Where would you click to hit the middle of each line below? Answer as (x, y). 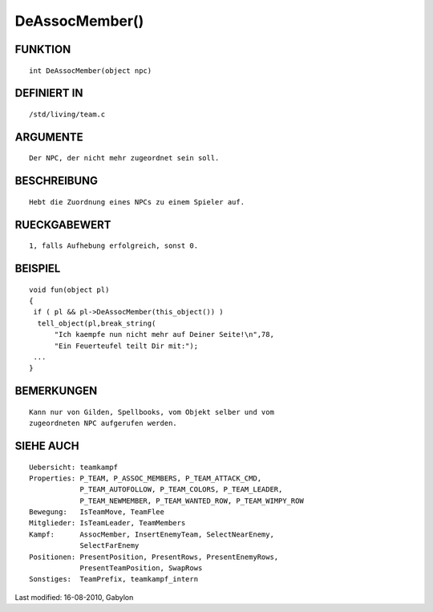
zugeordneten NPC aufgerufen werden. (103, 424)
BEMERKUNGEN (56, 391)
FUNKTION (43, 49)
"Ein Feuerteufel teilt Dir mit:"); (126, 346)
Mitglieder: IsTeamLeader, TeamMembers (107, 523)
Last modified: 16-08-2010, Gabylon (74, 597)
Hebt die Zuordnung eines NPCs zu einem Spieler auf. (137, 202)
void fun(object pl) (69, 290)
